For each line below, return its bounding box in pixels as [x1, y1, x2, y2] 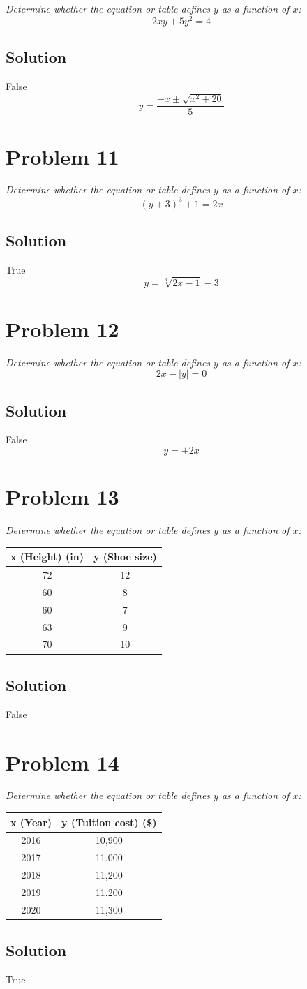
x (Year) [10, 815, 52, 829]
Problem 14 [6, 748, 119, 776]
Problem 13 [6, 482, 119, 511]
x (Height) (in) [10, 549, 84, 564]
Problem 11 [6, 142, 119, 170]
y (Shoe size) [93, 549, 157, 564]
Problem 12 [6, 314, 119, 343]
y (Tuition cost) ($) [61, 815, 157, 829]
